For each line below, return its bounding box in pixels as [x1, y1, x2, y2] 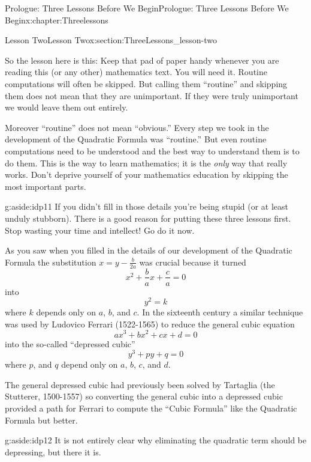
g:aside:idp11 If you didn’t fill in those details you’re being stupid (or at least [5, 200, 289, 213]
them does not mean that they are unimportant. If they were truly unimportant [5, 89, 298, 102]
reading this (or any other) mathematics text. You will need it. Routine [5, 65, 267, 78]
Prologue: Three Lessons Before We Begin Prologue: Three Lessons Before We [5, 2, 289, 14]
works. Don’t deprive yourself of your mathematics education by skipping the [5, 168, 288, 181]
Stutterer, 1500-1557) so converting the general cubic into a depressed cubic [5, 390, 283, 403]
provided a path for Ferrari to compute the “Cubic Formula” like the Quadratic [5, 401, 297, 414]
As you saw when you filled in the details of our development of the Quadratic [5, 244, 292, 257]
